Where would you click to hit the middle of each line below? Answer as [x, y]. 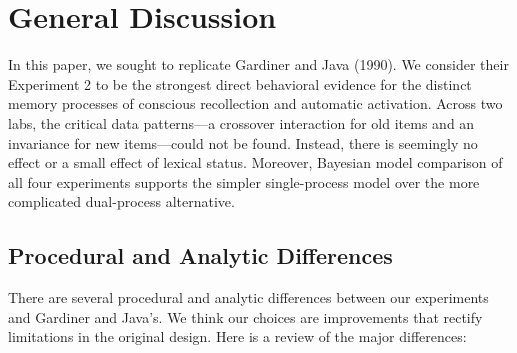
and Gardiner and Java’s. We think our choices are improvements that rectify [245, 316]
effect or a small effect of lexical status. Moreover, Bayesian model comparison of [255, 162]
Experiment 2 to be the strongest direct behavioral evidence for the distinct [240, 83]
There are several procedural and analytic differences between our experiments [248, 297]
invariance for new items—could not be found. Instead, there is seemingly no [243, 142]
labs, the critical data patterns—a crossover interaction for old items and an [241, 122]
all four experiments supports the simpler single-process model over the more [244, 181]
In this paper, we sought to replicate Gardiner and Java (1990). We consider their [258, 64]
